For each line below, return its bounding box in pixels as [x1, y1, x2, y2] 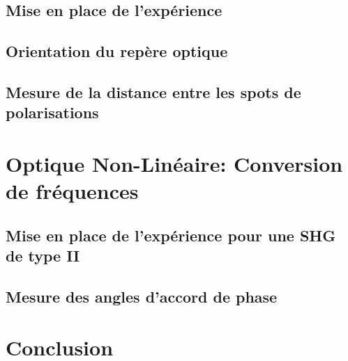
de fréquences [6, 177, 139, 205]
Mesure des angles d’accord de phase [6, 285, 278, 307]
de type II [6, 245, 80, 266]
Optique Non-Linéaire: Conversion [6, 149, 343, 177]
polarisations [6, 102, 99, 123]
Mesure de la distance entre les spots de [6, 81, 301, 102]
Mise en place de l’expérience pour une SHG [6, 224, 336, 246]
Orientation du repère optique [6, 40, 228, 62]
